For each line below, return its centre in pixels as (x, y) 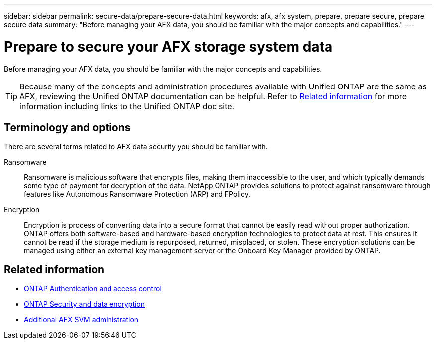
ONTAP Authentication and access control (93, 289)
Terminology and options (67, 127)
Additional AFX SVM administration (81, 320)
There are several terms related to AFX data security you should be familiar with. (136, 147)
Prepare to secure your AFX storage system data (168, 46)
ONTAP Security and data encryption (85, 304)
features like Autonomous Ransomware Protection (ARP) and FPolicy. (137, 194)
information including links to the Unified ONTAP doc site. (127, 106)
